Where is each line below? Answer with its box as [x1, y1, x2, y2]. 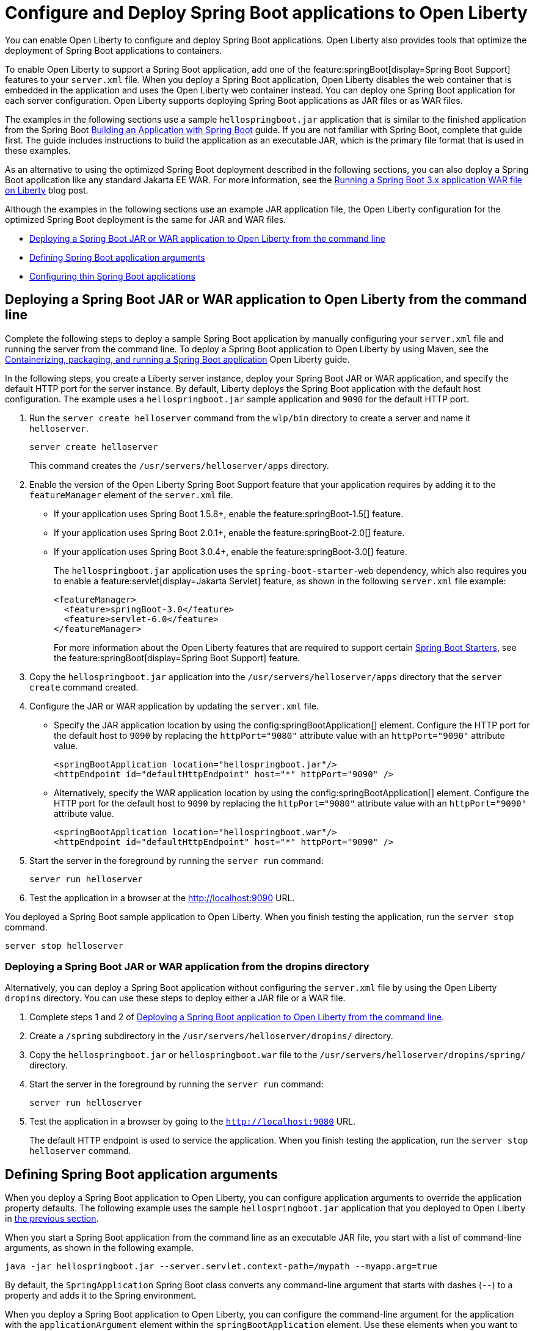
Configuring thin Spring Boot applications [29, 270, 195, 281]
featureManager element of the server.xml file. [29, 489, 233, 500]
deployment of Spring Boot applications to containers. [5, 45, 222, 56]
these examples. [5, 145, 71, 156]
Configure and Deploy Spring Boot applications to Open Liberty [5, 2, 528, 23]
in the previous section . [5, 1213, 99, 1224]
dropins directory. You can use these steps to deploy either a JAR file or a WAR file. [5, 993, 346, 1004]
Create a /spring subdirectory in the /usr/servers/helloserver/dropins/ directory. [29, 1031, 393, 1042]
